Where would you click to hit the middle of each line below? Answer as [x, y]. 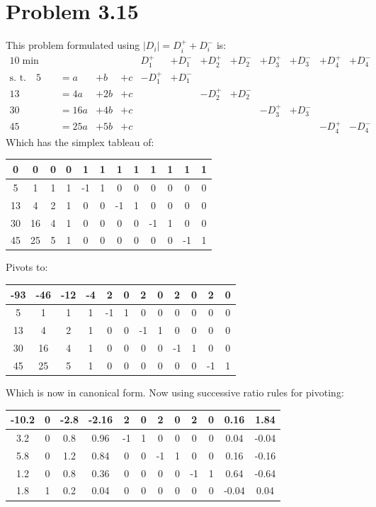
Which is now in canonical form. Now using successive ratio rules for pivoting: [175, 392]
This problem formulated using [73, 45]
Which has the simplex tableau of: [80, 141]
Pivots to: [27, 267]
